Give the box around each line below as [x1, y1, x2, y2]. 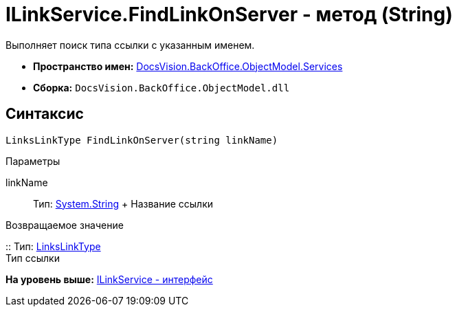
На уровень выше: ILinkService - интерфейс [5, 273, 213, 285]
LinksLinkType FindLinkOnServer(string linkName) [5, 134, 278, 146]
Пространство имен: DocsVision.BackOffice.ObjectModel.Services [33, 60, 343, 72]
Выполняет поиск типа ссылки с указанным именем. [5, 38, 255, 51]
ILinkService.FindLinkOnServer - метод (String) [5, 3, 453, 26]
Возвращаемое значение [5, 219, 124, 231]
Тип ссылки [5, 252, 60, 264]
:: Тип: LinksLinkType [5, 240, 101, 252]
